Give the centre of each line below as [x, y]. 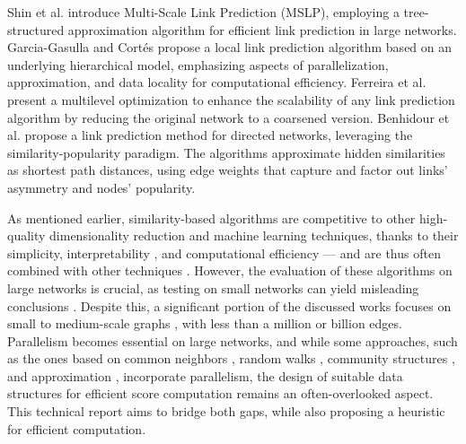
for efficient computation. [77, 428]
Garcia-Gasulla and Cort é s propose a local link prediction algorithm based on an [230, 47]
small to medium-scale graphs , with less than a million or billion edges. [205, 323]
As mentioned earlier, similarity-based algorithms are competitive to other [211, 218]
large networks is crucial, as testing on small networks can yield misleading [213, 287]
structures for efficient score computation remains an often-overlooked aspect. [220, 393]
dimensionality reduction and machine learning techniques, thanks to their [254, 235]
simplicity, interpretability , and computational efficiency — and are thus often [224, 252]
